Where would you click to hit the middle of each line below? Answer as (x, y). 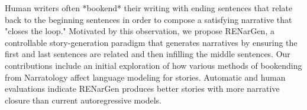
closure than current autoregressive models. (83, 100)
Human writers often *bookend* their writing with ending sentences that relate (149, 8)
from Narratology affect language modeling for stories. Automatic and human (145, 77)
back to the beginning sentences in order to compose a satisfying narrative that (148, 19)
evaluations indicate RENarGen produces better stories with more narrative (142, 89)
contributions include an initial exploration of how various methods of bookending (153, 65)
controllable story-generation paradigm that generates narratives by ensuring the (151, 42)
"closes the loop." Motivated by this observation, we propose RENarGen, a (140, 31)
